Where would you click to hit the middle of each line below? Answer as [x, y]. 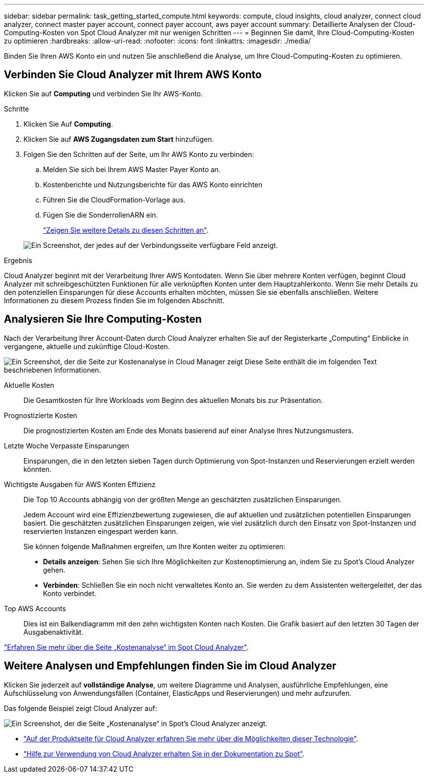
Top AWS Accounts [35, 608]
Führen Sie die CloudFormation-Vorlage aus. [114, 200]
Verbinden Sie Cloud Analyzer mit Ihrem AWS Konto [133, 75]
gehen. [54, 570]
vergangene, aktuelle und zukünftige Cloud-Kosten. [87, 346]
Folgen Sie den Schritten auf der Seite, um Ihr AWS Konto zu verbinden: [139, 154]
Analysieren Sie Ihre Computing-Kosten [103, 319]
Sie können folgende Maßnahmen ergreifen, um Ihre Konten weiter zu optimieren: [154, 546]
